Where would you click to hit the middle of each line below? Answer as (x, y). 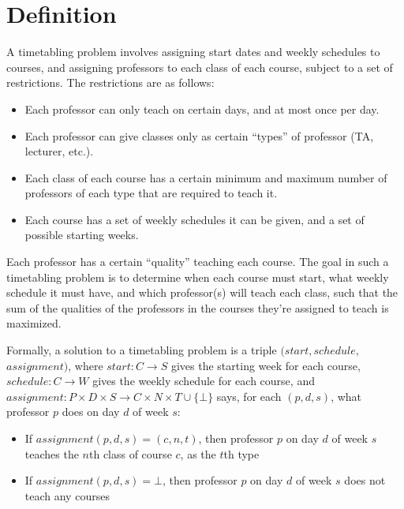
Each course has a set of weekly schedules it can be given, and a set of (195, 219)
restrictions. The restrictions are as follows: (110, 82)
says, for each (249, 396)
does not (365, 480)
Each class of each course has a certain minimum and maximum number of (206, 177)
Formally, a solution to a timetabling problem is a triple (142, 350)
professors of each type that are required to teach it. (151, 193)
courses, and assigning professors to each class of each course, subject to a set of (200, 67)
